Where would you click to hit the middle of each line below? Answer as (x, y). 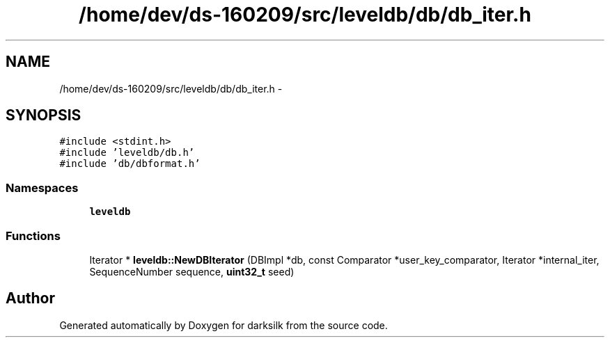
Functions (33, 236)
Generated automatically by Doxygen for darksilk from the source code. (224, 325)
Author (30, 298)
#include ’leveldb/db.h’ (127, 153)
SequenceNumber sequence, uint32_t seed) (192, 271)
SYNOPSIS (44, 115)
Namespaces (42, 188)
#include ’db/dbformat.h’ (130, 164)
